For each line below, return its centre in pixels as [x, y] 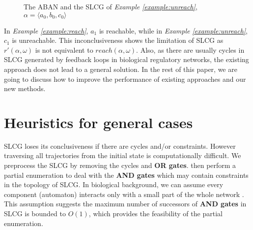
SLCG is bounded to [35, 214]
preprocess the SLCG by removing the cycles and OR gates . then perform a [120, 165]
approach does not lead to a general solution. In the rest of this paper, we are [121, 69]
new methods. [25, 88]
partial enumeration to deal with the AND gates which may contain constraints [126, 175]
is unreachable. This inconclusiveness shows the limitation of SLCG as [118, 40]
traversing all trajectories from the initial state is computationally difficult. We [123, 155]
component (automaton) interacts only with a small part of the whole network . [124, 194]
